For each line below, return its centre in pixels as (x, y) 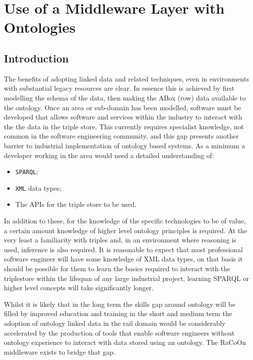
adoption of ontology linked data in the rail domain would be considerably (115, 323)
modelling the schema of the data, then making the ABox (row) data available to (125, 97)
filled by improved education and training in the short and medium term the (118, 313)
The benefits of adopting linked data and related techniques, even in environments (126, 78)
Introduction (36, 58)
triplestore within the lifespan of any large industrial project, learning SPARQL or (126, 278)
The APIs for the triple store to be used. (76, 204)
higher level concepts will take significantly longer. (79, 288)
